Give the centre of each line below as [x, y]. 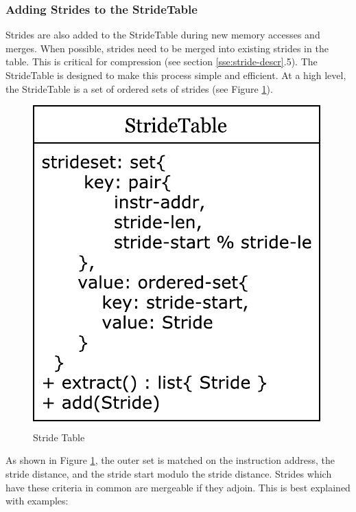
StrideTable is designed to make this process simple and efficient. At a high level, [176, 75]
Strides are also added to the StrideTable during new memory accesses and [163, 35]
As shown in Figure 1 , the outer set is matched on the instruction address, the [170, 460]
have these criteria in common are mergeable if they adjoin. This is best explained [178, 487]
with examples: [37, 501]
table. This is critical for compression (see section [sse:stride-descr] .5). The [162, 62]
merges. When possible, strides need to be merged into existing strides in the [167, 48]
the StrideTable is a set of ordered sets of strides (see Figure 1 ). [139, 88]
